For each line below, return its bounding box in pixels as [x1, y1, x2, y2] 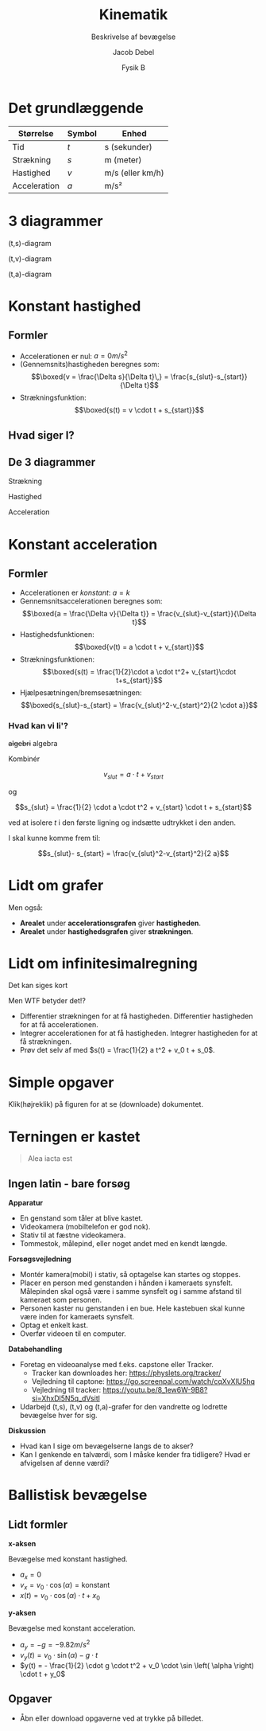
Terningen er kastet [8, 1127, 141, 1146]
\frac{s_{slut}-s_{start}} [170, 372, 248, 381]
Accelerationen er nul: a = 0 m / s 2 [19, 350, 129, 361]
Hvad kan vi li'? [8, 721, 69, 732]
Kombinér [8, 754, 40, 764]
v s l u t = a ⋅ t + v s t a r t [102, 769, 164, 781]
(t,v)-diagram [8, 253, 52, 264]
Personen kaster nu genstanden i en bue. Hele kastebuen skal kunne [19, 1303, 245, 1313]
